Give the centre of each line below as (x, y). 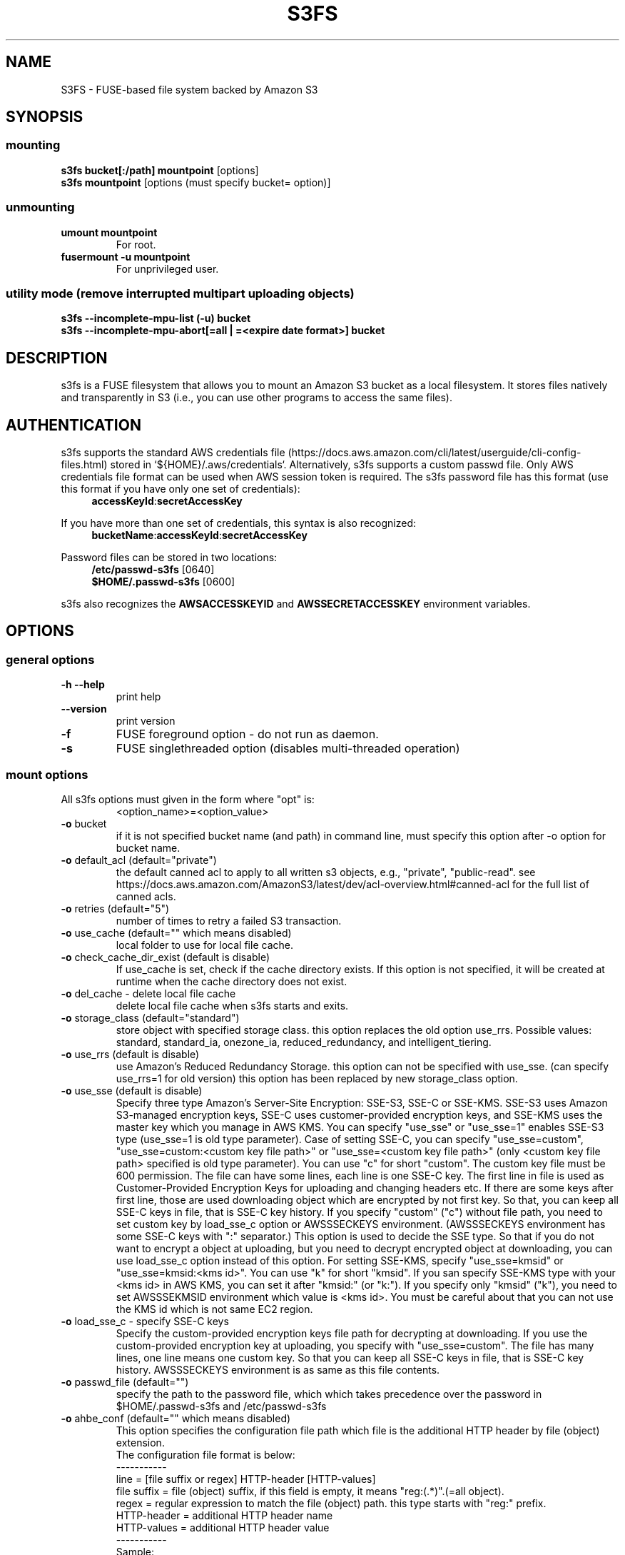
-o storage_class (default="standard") (150, 1017)
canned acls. (146, 896)
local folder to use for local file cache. (204, 945)
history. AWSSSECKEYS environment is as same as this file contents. (278, 1369)
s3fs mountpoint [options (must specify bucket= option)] (196, 182)
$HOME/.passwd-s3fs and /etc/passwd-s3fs (221, 1406)
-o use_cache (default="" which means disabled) (176, 932)
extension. (140, 1442)
